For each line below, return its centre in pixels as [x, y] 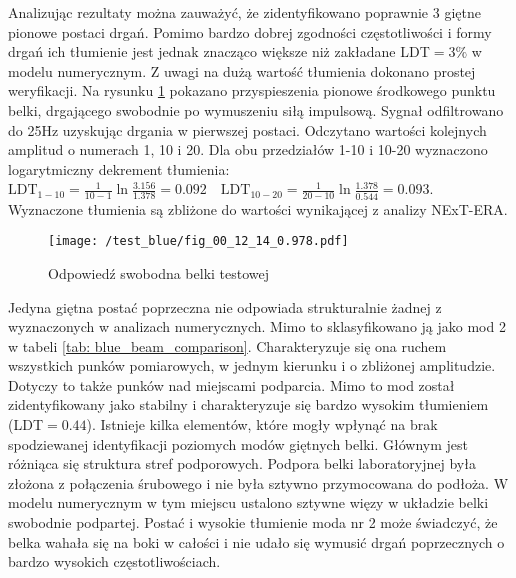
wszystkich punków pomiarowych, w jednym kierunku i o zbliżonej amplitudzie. [252, 365]
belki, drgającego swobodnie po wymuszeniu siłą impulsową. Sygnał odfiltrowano [256, 109]
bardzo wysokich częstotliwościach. [114, 561]
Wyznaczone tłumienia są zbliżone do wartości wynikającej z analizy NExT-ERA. [258, 208]
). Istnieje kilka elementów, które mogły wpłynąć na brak [262, 424]
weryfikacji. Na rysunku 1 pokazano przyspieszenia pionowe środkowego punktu [252, 90]
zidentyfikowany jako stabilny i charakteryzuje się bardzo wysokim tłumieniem [248, 404]
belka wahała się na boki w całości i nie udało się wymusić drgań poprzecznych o [256, 541]
